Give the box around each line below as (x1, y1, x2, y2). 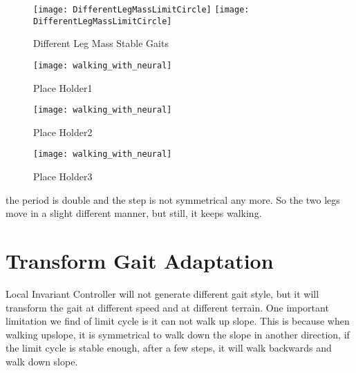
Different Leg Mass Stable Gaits (33, 36, 169, 50)
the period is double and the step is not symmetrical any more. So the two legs (6, 192, 340, 207)
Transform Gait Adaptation (6, 247, 274, 275)
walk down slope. (6, 354, 78, 368)
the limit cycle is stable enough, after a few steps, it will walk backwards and (6, 341, 332, 355)
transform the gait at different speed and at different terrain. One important (6, 300, 329, 314)
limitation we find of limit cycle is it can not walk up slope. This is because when (6, 314, 350, 328)
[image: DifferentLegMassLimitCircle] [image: (33, 5, 250, 15)
